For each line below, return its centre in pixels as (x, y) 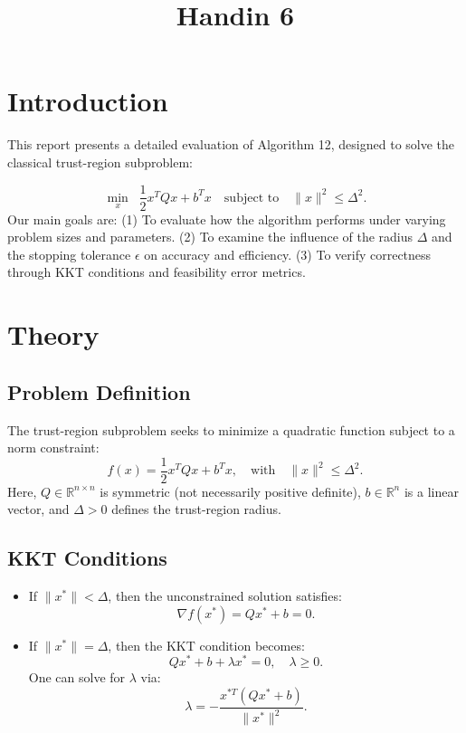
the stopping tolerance (69, 254)
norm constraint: (53, 447)
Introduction (88, 101)
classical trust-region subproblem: (100, 162)
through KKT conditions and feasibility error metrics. (157, 272)
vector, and (38, 509)
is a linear (431, 491)
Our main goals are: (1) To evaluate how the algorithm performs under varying (227, 219)
